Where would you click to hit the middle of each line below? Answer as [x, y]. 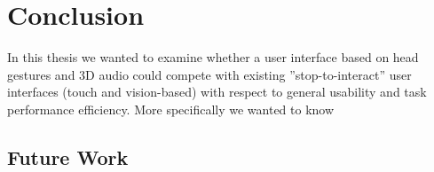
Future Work [68, 156]
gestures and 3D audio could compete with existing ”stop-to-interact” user [209, 74]
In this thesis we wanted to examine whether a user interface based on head [213, 57]
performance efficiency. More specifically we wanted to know [171, 109]
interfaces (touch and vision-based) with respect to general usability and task [217, 92]
